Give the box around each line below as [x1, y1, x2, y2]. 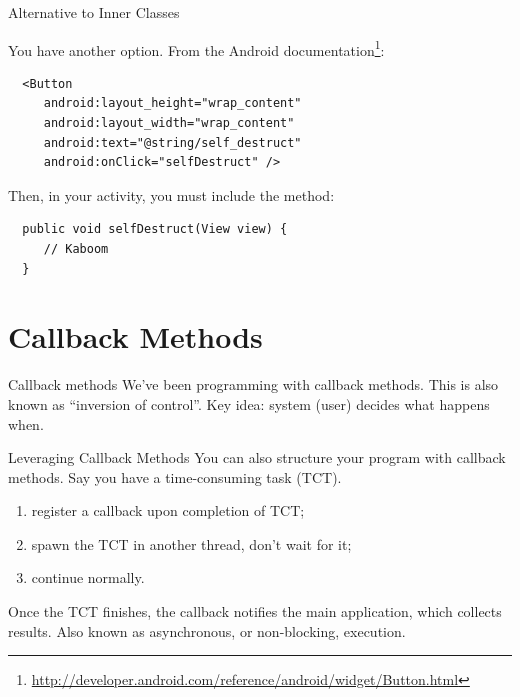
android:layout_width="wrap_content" [43, 116, 295, 131]
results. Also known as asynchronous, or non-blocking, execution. [8, 620, 406, 641]
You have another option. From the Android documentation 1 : [8, 36, 385, 60]
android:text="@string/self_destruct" [43, 135, 302, 150]
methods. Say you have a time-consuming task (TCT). [8, 466, 342, 487]
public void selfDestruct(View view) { [22, 222, 288, 237]
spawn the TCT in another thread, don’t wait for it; [31, 533, 352, 554]
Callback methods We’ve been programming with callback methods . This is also [8, 374, 499, 395]
